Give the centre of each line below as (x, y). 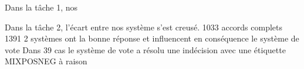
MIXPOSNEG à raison (46, 61)
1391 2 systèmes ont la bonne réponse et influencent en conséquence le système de (152, 38)
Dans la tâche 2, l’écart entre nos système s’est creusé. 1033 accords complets (144, 27)
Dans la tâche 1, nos (41, 7)
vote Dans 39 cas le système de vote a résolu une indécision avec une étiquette (145, 49)
